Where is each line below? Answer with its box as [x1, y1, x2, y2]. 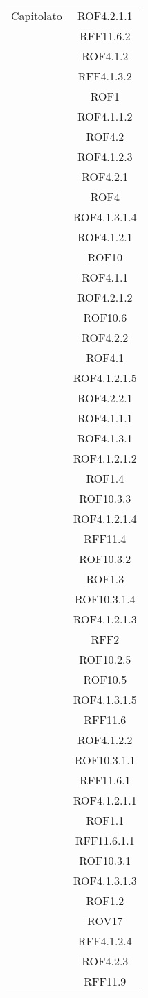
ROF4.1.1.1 [77, 410, 133, 426]
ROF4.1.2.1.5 [73, 370, 137, 386]
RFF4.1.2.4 [77, 933, 132, 949]
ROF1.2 [86, 893, 124, 909]
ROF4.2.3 [82, 953, 129, 969]
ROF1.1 [86, 812, 124, 828]
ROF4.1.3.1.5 [73, 691, 137, 707]
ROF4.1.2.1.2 [73, 450, 137, 466]
